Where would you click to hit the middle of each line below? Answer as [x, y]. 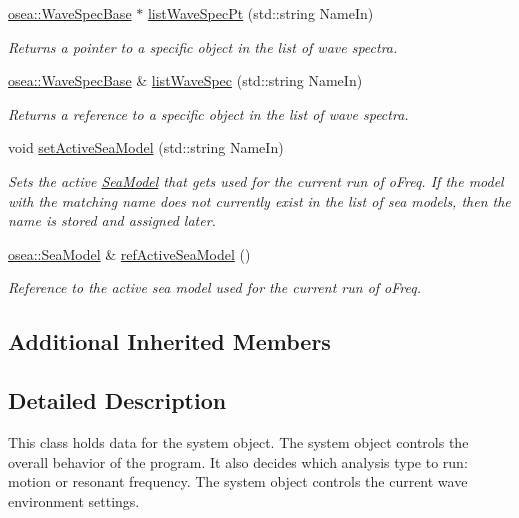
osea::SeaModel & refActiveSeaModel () [129, 253]
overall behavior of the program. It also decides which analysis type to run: [238, 461]
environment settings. [74, 500]
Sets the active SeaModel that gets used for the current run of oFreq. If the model [256, 180]
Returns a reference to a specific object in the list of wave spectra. [208, 113]
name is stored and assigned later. [112, 220]
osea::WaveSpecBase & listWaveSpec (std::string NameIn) [185, 80]
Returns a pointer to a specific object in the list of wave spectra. [203, 46]
